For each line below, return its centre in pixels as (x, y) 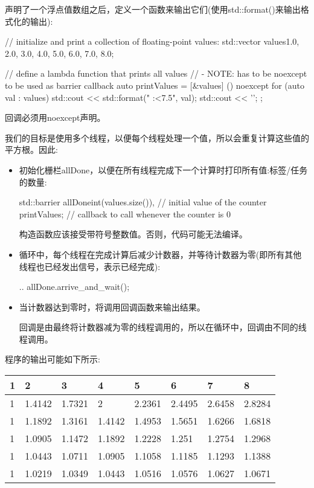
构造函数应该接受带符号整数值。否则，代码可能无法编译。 (133, 234)
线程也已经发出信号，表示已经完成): (90, 266)
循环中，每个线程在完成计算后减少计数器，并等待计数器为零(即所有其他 (160, 254)
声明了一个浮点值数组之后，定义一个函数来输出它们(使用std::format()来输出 (153, 9)
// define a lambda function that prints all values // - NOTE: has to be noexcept (156, 73)
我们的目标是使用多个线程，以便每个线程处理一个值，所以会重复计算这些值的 (157, 137)
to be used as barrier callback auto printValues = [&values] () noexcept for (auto (155, 85)
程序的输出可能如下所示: (53, 359)
